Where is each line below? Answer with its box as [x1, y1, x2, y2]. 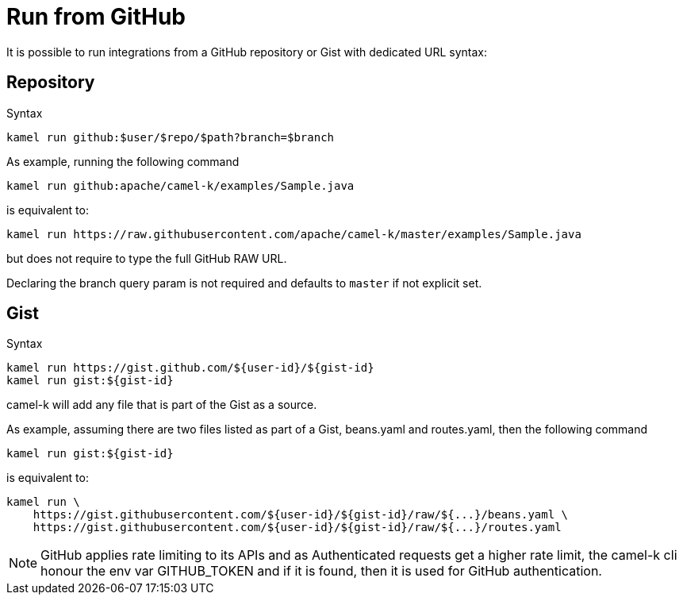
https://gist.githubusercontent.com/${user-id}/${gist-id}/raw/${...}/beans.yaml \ [33, 508, 569, 522]
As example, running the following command [6, 154, 240, 168]
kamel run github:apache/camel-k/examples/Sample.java [6, 179, 355, 192]
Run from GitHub [6, 3, 186, 30]
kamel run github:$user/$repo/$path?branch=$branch [6, 130, 335, 144]
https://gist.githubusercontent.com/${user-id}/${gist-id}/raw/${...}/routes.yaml [33, 521, 562, 534]
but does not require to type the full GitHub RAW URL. [6, 251, 287, 265]
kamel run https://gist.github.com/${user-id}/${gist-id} [6, 361, 374, 375]
